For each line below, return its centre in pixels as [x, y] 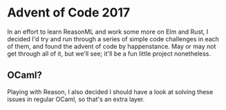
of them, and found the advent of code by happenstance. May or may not [112, 46]
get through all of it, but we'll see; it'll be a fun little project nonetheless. [109, 54]
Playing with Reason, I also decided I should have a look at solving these [110, 91]
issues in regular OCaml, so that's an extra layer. [76, 99]
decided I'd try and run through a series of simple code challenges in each [113, 38]
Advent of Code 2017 [69, 13]
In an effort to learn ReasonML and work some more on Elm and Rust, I [108, 32]
